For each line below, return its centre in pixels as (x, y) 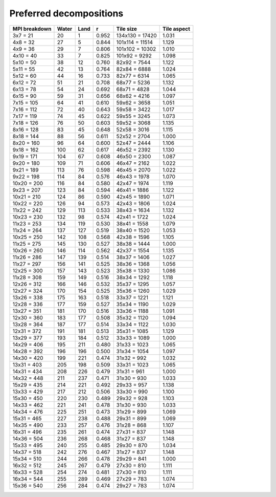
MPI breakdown (32, 29)
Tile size (127, 29)
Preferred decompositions (66, 13)
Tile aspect (176, 29)
